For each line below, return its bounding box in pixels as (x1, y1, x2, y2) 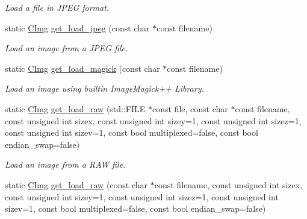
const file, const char (152, 102, 228, 115)
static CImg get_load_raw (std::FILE (5, 102, 146, 115)
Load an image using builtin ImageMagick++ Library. (5, 82, 204, 95)
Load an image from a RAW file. (5, 158, 126, 171)
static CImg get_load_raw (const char (5, 178, 148, 191)
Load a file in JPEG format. (5, 1, 110, 13)
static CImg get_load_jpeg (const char (5, 21, 150, 34)
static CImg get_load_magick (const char (5, 62, 160, 74)
